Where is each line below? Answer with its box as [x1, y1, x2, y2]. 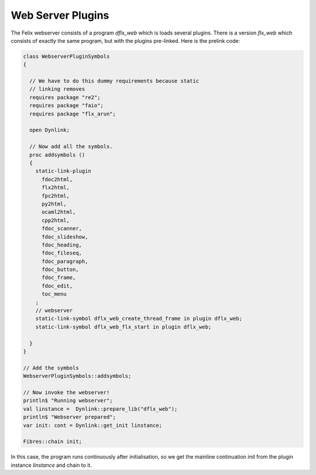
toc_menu [42, 291, 67, 298]
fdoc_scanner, [42, 225, 82, 232]
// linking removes [29, 86, 85, 93]
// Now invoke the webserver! [23, 389, 110, 395]
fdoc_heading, [42, 241, 82, 248]
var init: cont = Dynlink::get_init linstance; [23, 422, 162, 429]
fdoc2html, [42, 176, 73, 183]
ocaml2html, [42, 209, 76, 216]
